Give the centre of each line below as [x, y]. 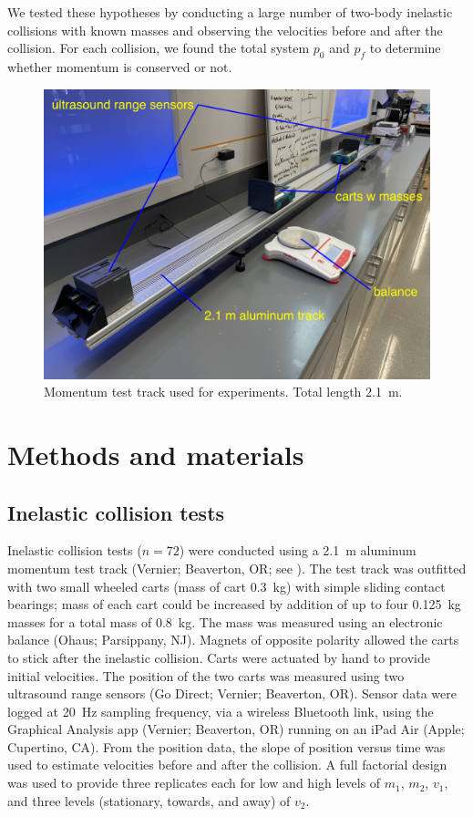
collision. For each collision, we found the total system [159, 48]
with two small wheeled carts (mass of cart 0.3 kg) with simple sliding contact [226, 586]
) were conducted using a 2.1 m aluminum [298, 550]
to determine [405, 48]
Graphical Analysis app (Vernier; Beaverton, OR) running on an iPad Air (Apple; [236, 729]
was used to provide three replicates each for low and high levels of [194, 783]
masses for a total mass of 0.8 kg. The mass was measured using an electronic [225, 621]
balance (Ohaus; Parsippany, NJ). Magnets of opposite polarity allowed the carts [233, 640]
